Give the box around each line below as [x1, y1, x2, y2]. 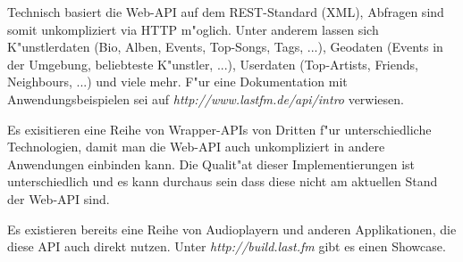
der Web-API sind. [7, 189, 110, 208]
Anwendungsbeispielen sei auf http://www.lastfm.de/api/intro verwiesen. [7, 89, 404, 108]
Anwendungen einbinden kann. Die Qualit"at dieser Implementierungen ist [7, 154, 416, 173]
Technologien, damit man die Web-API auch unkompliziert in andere [7, 137, 385, 156]
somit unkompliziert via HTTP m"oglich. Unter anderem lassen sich [7, 20, 379, 38]
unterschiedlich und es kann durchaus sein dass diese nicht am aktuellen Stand [7, 172, 438, 191]
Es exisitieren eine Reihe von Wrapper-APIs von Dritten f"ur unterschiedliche [7, 119, 432, 138]
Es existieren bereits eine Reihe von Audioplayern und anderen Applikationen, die [7, 219, 457, 238]
